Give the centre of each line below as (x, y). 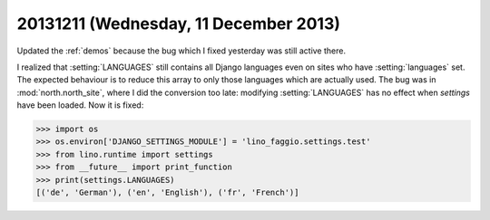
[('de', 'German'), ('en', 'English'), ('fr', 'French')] (167, 193)
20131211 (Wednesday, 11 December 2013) (178, 24)
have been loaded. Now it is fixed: (80, 105)
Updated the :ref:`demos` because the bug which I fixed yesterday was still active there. (181, 51)
